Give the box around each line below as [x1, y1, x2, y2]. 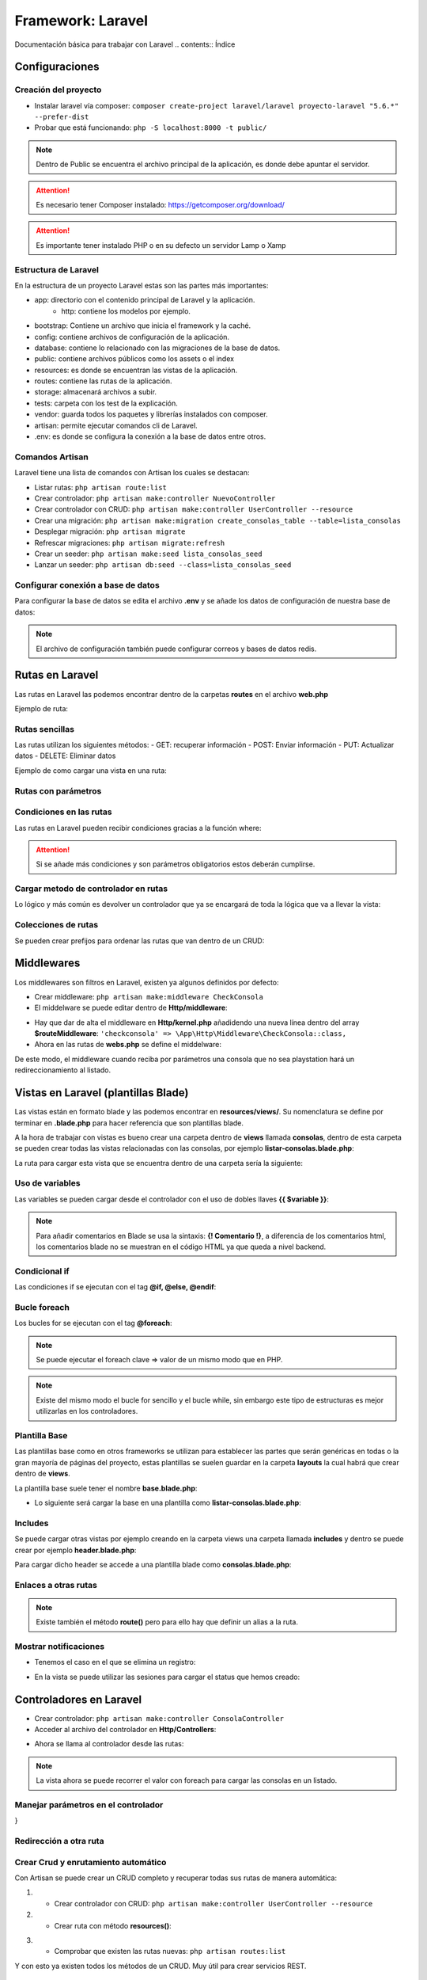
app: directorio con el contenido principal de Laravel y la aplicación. [34, 295, 255, 305]
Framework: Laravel [14, 12, 149, 29]
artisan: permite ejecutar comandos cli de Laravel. [34, 421, 198, 430]
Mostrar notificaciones [14, 1641, 105, 1651]
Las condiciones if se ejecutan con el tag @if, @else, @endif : [14, 1282, 217, 1292]
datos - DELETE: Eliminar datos [14, 751, 116, 760]
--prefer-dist [34, 112, 89, 122]
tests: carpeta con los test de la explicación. [34, 398, 178, 408]
